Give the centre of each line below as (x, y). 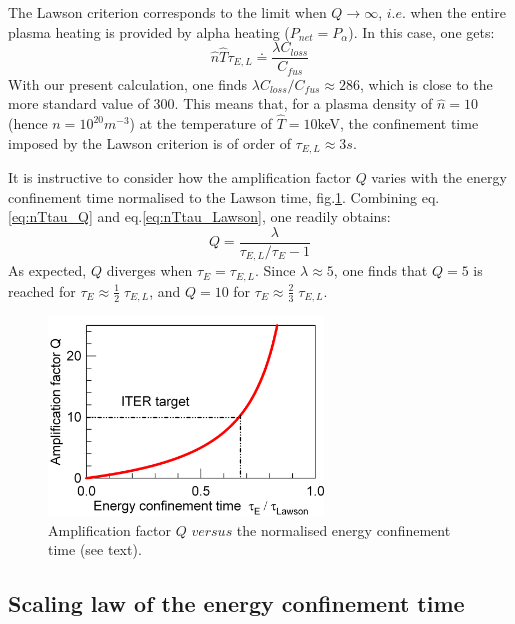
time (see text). (95, 549)
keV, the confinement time (398, 123)
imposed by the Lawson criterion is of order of (149, 142)
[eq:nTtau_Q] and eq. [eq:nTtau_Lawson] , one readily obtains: (199, 216)
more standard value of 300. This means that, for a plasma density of (220, 103)
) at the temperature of (200, 123)
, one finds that (380, 270)
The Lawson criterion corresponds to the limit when (167, 12)
